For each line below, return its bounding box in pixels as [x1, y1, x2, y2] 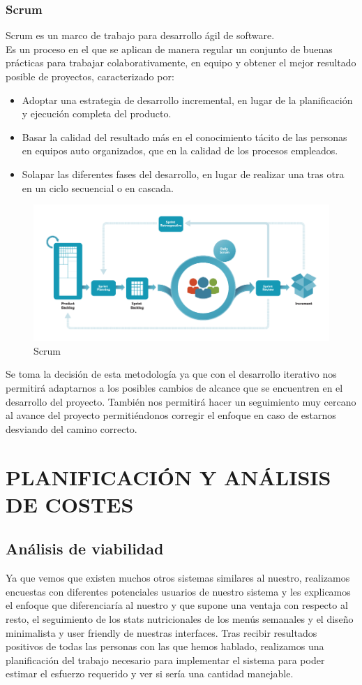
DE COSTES [6, 489, 134, 518]
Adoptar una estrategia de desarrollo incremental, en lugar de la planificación [22, 92, 353, 107]
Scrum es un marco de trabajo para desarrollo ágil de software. [6, 28, 275, 43]
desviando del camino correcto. [6, 421, 137, 436]
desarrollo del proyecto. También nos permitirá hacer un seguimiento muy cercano [6, 394, 356, 408]
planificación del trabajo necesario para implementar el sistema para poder [6, 652, 325, 667]
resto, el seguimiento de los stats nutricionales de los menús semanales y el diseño [6, 612, 354, 626]
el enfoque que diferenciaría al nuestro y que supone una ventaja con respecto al [6, 598, 348, 612]
